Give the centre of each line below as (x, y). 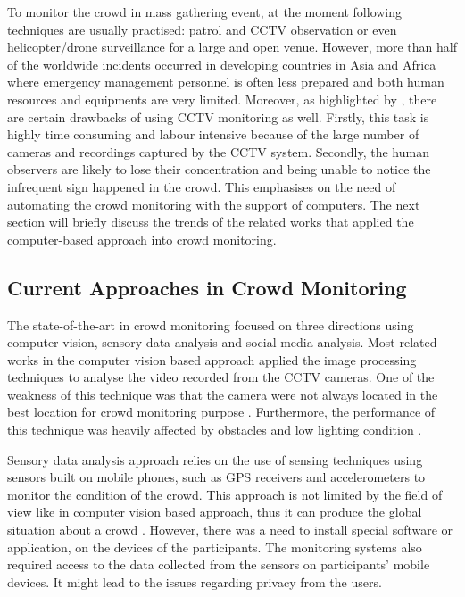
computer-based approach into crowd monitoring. (142, 239)
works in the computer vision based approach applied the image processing (212, 359)
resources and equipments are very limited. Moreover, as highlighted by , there (222, 99)
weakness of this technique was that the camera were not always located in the (223, 394)
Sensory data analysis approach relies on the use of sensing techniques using (215, 459)
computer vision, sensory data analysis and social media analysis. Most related (222, 342)
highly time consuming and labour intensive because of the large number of (213, 134)
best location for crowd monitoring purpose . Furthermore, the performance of (221, 412)
